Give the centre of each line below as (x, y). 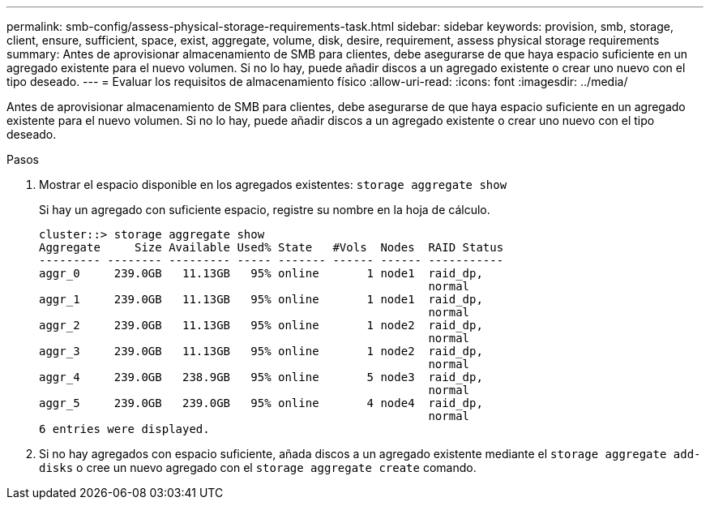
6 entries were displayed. (124, 429)
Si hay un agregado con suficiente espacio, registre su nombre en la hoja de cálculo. (265, 210)
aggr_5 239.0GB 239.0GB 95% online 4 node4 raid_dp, (261, 403)
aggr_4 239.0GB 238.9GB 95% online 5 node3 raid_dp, (261, 377)
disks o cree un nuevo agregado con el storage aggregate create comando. (258, 467)
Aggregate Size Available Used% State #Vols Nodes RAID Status (272, 247)
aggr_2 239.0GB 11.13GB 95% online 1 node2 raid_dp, (261, 325)
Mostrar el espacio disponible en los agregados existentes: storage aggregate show (273, 184)
